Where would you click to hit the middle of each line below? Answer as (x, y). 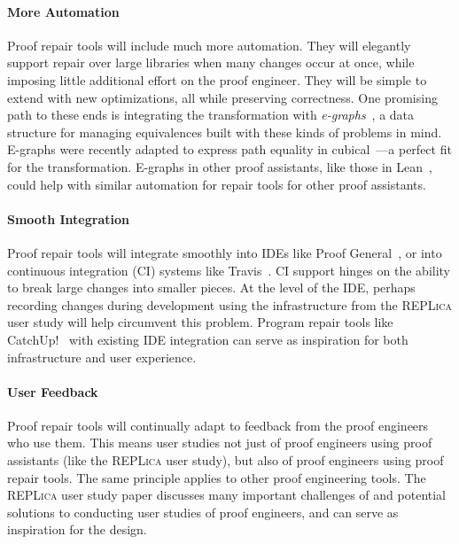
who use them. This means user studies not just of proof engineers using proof (220, 443)
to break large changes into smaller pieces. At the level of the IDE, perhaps (211, 288)
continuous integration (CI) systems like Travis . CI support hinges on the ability (229, 270)
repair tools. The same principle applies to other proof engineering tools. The (217, 477)
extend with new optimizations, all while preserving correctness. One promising (222, 97)
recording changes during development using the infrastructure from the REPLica (229, 304)
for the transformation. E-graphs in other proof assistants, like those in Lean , (220, 166)
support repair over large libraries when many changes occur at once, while (211, 62)
